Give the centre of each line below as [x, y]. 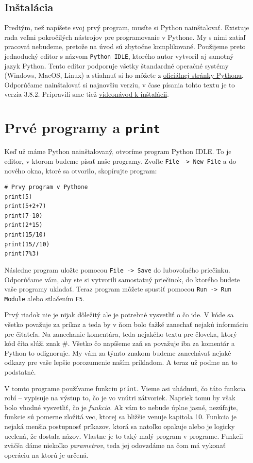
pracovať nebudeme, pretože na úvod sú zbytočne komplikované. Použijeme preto [125, 46]
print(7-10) [24, 215]
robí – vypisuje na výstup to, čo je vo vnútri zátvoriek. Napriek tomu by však [120, 398]
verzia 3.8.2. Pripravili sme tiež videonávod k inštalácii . [87, 94]
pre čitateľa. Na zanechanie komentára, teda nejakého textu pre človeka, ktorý [121, 334]
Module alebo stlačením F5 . [45, 298]
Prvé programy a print [82, 128]
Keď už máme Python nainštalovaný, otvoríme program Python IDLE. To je [118, 151]
